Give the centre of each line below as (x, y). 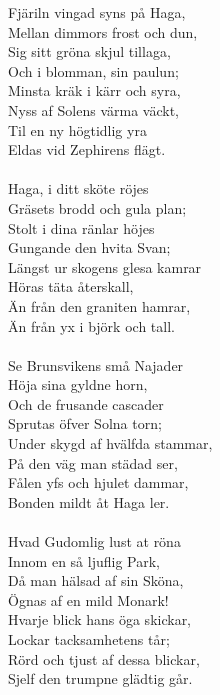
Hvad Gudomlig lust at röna (94, 541)
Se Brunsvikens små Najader (96, 364)
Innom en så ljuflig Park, (84, 560)
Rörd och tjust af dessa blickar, (104, 658)
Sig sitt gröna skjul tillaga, (89, 51)
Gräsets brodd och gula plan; (97, 207)
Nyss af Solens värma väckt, (93, 109)
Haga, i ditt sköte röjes (78, 188)
